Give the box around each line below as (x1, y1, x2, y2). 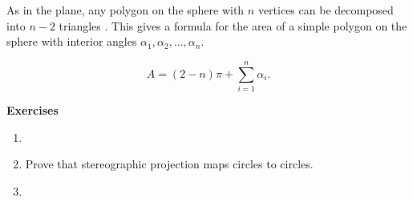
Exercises (6, 101, 59, 118)
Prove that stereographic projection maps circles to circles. (25, 156, 314, 172)
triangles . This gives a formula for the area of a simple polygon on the (59, 17, 407, 34)
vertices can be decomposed (257, 2, 394, 18)
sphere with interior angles (6, 33, 137, 50)
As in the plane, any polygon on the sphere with (6, 2, 245, 18)
